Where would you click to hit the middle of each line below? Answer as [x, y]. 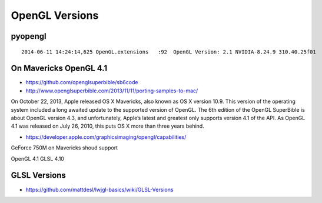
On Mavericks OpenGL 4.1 [59, 69]
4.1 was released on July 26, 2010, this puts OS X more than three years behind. [107, 126]
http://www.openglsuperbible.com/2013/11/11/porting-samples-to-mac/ [112, 91]
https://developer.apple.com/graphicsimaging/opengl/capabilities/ [106, 137]
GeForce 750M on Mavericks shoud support [64, 148]
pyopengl [29, 36]
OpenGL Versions [55, 15]
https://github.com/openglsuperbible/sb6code [82, 82]
